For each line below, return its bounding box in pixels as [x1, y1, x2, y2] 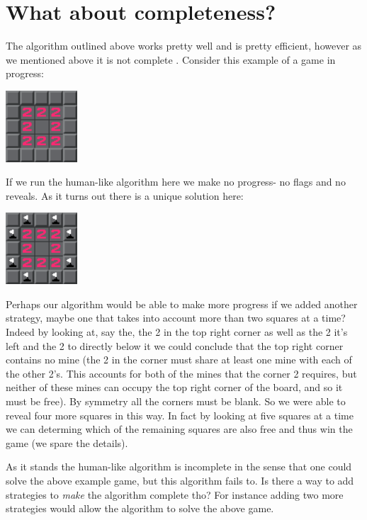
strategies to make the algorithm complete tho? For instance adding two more [6, 487, 344, 502]
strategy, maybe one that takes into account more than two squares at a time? [6, 310, 346, 325]
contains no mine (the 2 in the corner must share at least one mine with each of [6, 352, 352, 367]
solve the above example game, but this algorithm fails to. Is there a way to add [6, 473, 354, 487]
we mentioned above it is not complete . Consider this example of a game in [6, 52, 336, 67]
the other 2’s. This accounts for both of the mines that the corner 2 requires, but [6, 366, 357, 380]
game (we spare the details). [6, 435, 128, 450]
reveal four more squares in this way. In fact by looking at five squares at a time [6, 407, 354, 422]
